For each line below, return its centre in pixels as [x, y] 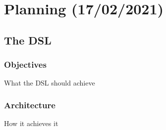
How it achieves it [31, 123]
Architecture [30, 105]
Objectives [25, 65]
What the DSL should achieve [50, 83]
